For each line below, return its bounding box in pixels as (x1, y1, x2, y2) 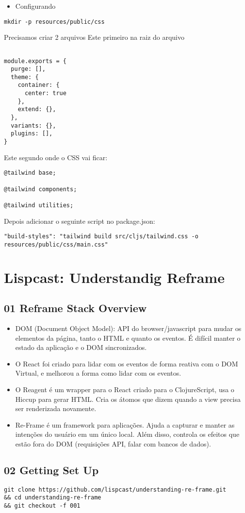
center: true (24, 90, 66, 97)
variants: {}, (11, 122, 56, 129)
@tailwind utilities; (4, 201, 74, 209)
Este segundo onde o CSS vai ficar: (4, 152, 108, 162)
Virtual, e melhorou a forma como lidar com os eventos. (15, 368, 181, 378)
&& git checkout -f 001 (4, 502, 81, 510)
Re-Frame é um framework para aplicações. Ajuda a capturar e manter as (15, 419, 235, 430)
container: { (17, 82, 60, 89)
